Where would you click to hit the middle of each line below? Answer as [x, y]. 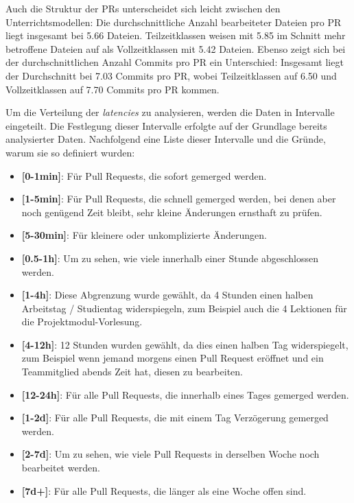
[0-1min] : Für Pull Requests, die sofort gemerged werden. [144, 175]
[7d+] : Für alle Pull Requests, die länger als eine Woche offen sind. [164, 490]
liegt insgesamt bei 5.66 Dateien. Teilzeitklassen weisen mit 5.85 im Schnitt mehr [176, 35]
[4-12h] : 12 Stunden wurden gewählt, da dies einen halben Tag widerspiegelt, [185, 344]
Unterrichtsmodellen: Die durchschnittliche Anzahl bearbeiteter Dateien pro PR [174, 22]
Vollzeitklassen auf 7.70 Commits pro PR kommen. [113, 89]
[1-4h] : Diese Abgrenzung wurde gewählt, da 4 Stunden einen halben [167, 295]
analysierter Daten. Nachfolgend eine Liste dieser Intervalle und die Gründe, [166, 139]
